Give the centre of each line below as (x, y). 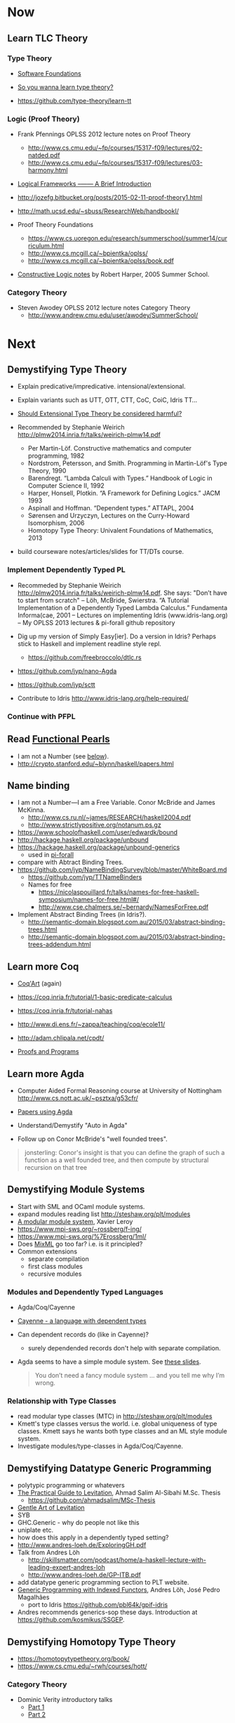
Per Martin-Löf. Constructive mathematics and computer (109, 449)
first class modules (55, 1266)
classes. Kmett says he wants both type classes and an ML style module (122, 1431)
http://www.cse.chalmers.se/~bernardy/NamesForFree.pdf (123, 907)
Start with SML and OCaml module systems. (81, 1206)
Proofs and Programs (48, 1052)
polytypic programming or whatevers (71, 1485)
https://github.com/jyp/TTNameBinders (85, 877)
